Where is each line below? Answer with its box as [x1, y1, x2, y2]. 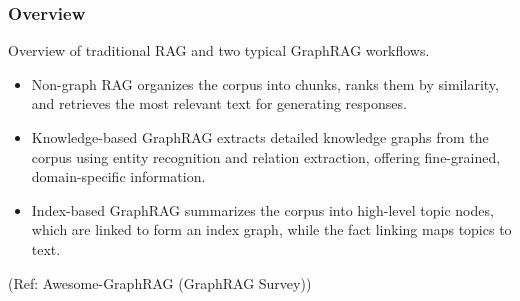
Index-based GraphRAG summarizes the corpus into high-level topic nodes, [31, 199, 494, 220]
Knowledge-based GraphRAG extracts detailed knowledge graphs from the [31, 127, 489, 147]
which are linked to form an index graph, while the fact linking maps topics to [31, 219, 512, 240]
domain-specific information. [31, 166, 206, 187]
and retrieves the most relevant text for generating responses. [31, 93, 407, 114]
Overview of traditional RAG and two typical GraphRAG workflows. [8, 40, 430, 61]
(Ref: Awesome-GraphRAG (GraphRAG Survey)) [8, 272, 312, 293]
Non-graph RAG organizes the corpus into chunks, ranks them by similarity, [31, 73, 499, 94]
